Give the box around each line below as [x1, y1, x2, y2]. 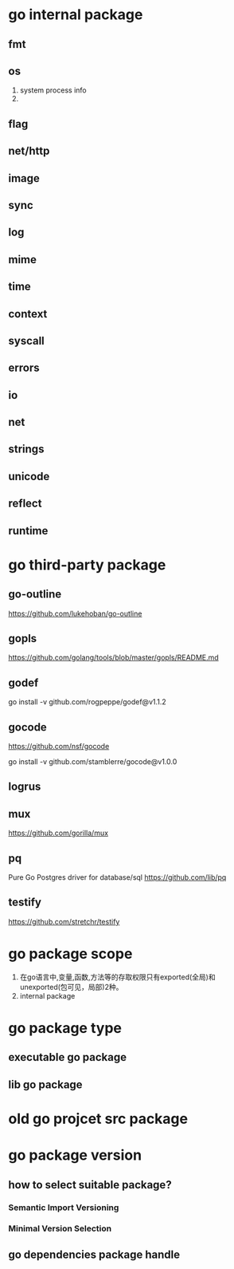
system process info [19, 85, 87, 95]
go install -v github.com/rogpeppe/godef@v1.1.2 [8, 697, 167, 707]
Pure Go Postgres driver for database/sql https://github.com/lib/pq [8, 873, 227, 882]
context [8, 307, 48, 321]
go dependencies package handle [8, 1247, 181, 1261]
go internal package [8, 6, 143, 24]
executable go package [8, 1050, 127, 1064]
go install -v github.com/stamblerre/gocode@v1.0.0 [8, 757, 177, 767]
